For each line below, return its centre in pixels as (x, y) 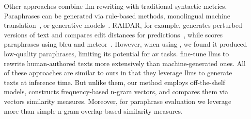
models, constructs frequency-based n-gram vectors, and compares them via (116, 92)
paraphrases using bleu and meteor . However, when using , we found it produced (125, 44)
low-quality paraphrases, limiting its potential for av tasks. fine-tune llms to (117, 53)
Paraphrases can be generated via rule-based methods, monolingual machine (117, 15)
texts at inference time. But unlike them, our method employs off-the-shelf (115, 82)
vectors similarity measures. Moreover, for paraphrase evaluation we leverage (118, 101)
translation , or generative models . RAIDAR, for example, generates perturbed (123, 25)
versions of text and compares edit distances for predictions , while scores (113, 34)
